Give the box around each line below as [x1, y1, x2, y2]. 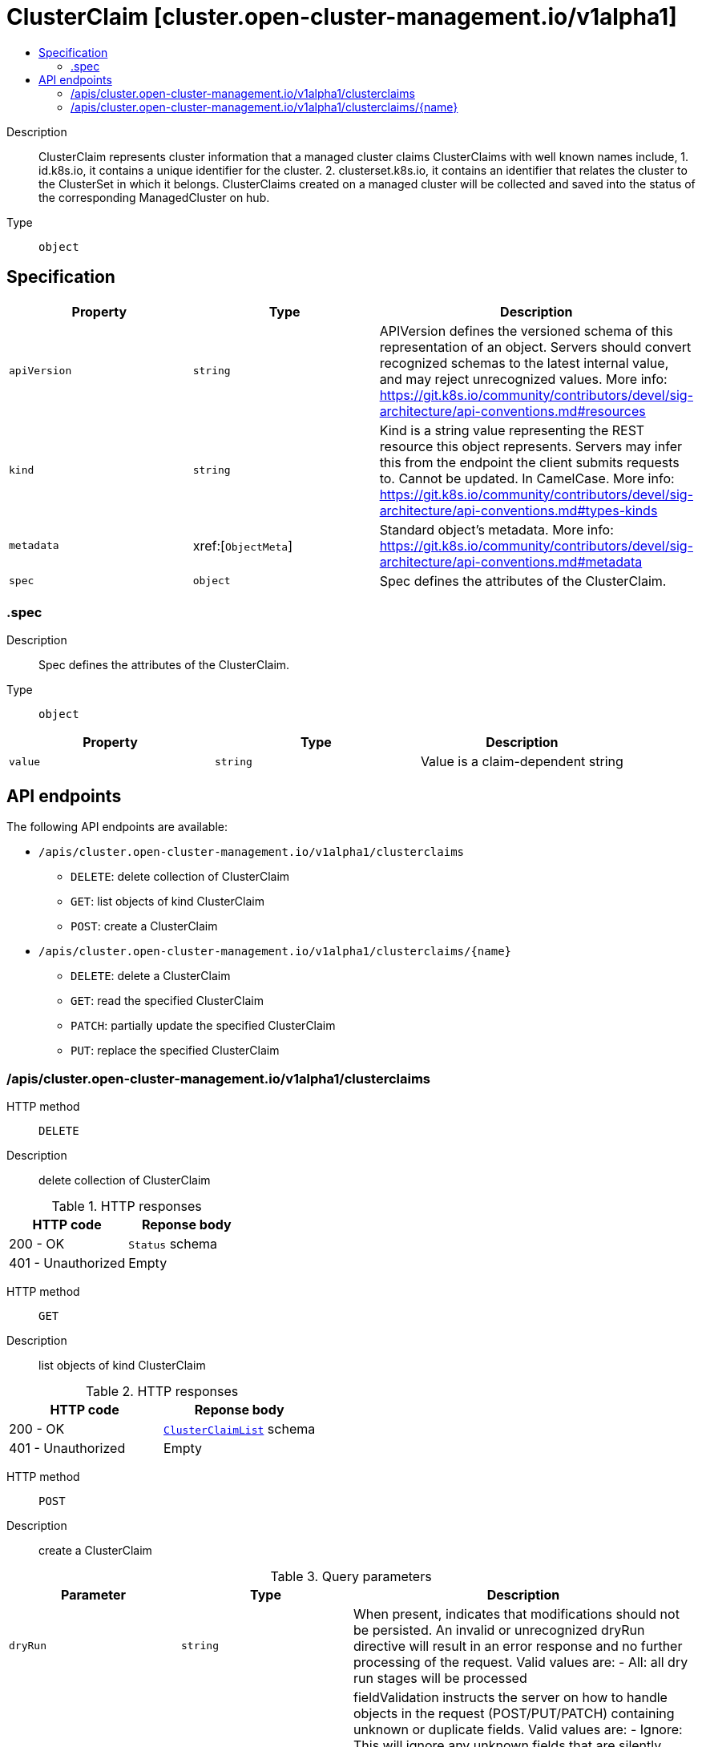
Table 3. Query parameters [270, 1567, 432, 1584]
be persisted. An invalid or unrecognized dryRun [353, 1621, 645, 1638]
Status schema [128, 1235, 218, 1252]
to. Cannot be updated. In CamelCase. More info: [379, 470, 675, 486]
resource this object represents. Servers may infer [379, 438, 682, 454]
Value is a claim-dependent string [420, 753, 623, 770]
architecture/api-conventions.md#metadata [379, 553, 643, 570]
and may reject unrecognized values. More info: [379, 370, 668, 387]
